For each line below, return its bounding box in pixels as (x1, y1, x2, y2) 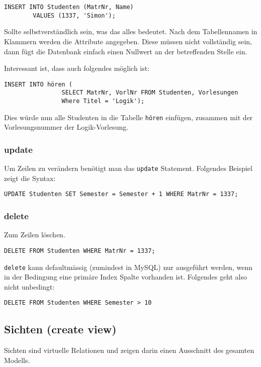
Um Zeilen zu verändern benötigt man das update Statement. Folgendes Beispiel (4, 163, 252, 173)
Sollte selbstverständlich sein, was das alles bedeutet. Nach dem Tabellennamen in (4, 26, 257, 37)
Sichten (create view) (4, 321, 117, 337)
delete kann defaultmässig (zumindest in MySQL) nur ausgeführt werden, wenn (4, 261, 252, 272)
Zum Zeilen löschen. (4, 229, 65, 240)
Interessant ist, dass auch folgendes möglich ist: (4, 63, 150, 73)
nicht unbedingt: (4, 281, 55, 292)
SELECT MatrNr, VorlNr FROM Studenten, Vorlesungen (61, 89, 238, 97)
